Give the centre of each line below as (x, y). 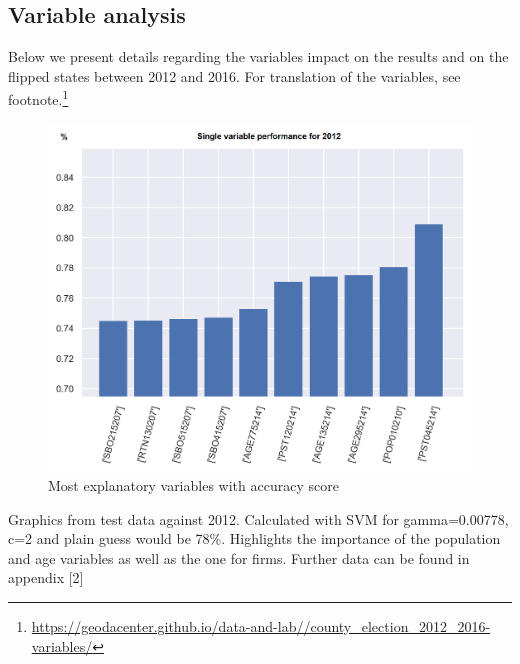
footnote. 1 (38, 98)
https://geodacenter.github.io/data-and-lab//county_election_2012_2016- (261, 625)
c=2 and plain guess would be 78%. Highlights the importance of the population (254, 538)
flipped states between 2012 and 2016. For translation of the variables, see (234, 75)
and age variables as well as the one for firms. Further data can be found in (239, 557)
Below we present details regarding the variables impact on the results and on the (258, 56)
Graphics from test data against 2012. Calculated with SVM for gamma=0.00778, (258, 518)
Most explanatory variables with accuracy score (193, 484)
